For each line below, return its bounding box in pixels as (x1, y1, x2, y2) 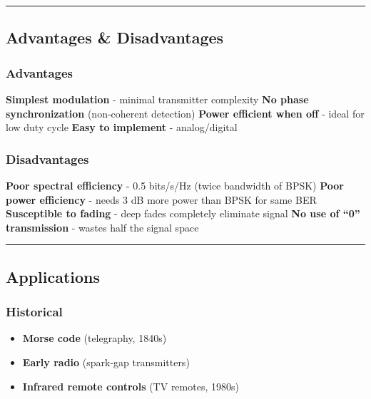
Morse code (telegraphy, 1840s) (22, 331, 167, 346)
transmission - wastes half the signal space (6, 219, 199, 234)
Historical (6, 303, 63, 321)
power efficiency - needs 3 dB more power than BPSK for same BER (6, 192, 317, 207)
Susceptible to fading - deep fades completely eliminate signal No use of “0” (6, 206, 360, 221)
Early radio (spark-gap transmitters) (22, 354, 190, 369)
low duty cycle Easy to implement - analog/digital (6, 120, 238, 135)
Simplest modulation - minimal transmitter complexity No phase (6, 92, 309, 106)
